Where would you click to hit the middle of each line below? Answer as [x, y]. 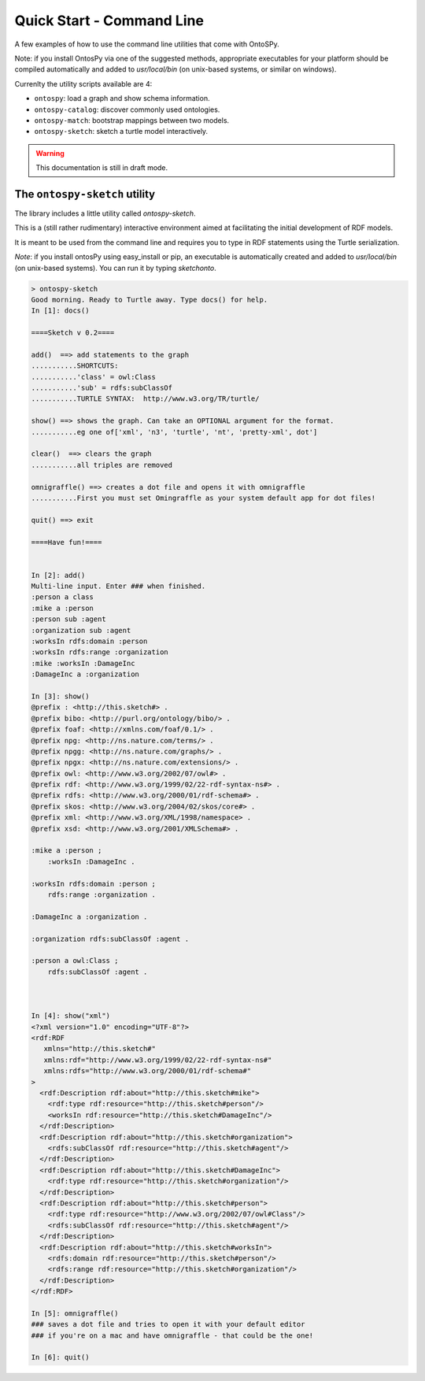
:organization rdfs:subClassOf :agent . [110, 939]
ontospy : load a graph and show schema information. [122, 98]
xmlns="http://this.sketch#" [100, 1049]
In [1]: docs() [60, 311]
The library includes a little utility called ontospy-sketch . [105, 213]
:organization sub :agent [81, 630]
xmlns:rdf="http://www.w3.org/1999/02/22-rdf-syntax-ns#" [158, 1060]
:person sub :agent [68, 619]
